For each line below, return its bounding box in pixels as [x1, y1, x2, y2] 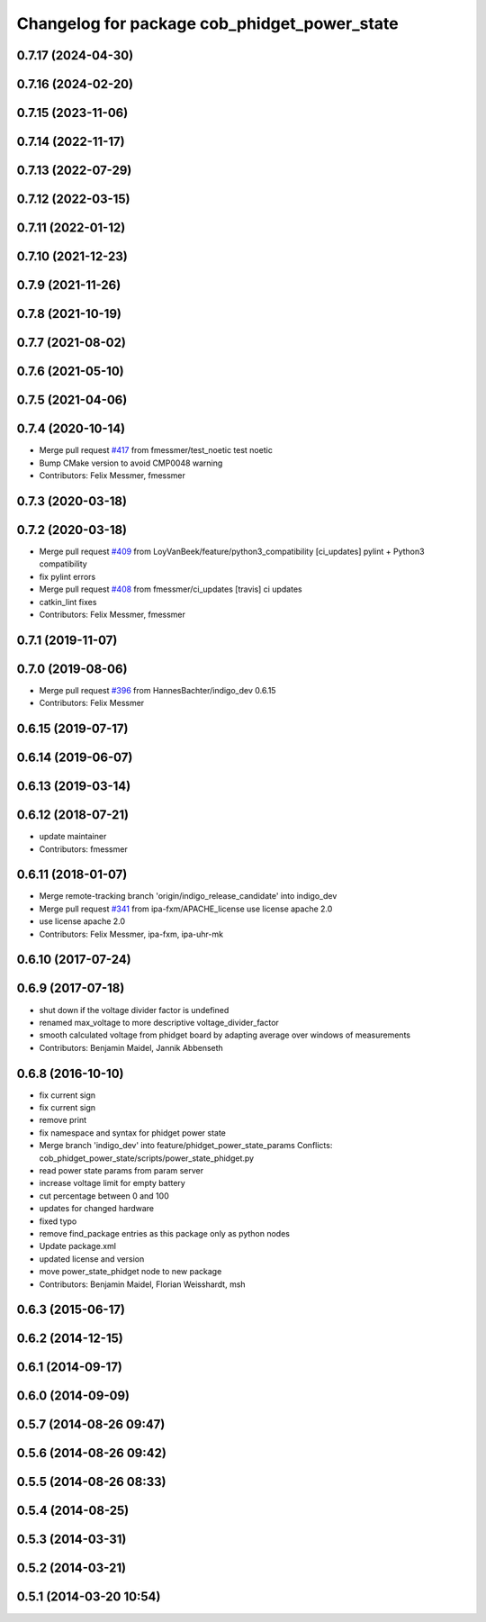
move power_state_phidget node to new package [39, 1266, 222, 1277]
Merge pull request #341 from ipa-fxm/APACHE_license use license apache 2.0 [39, 903, 333, 914]
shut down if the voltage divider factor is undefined [39, 1004, 229, 1015]
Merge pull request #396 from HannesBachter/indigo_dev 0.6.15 [39, 684, 276, 695]
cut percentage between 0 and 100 [39, 1190, 170, 1201]
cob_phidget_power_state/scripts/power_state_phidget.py [39, 1153, 255, 1164]
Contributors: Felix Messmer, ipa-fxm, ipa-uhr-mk [39, 929, 224, 939]
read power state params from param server [39, 1165, 204, 1175]
